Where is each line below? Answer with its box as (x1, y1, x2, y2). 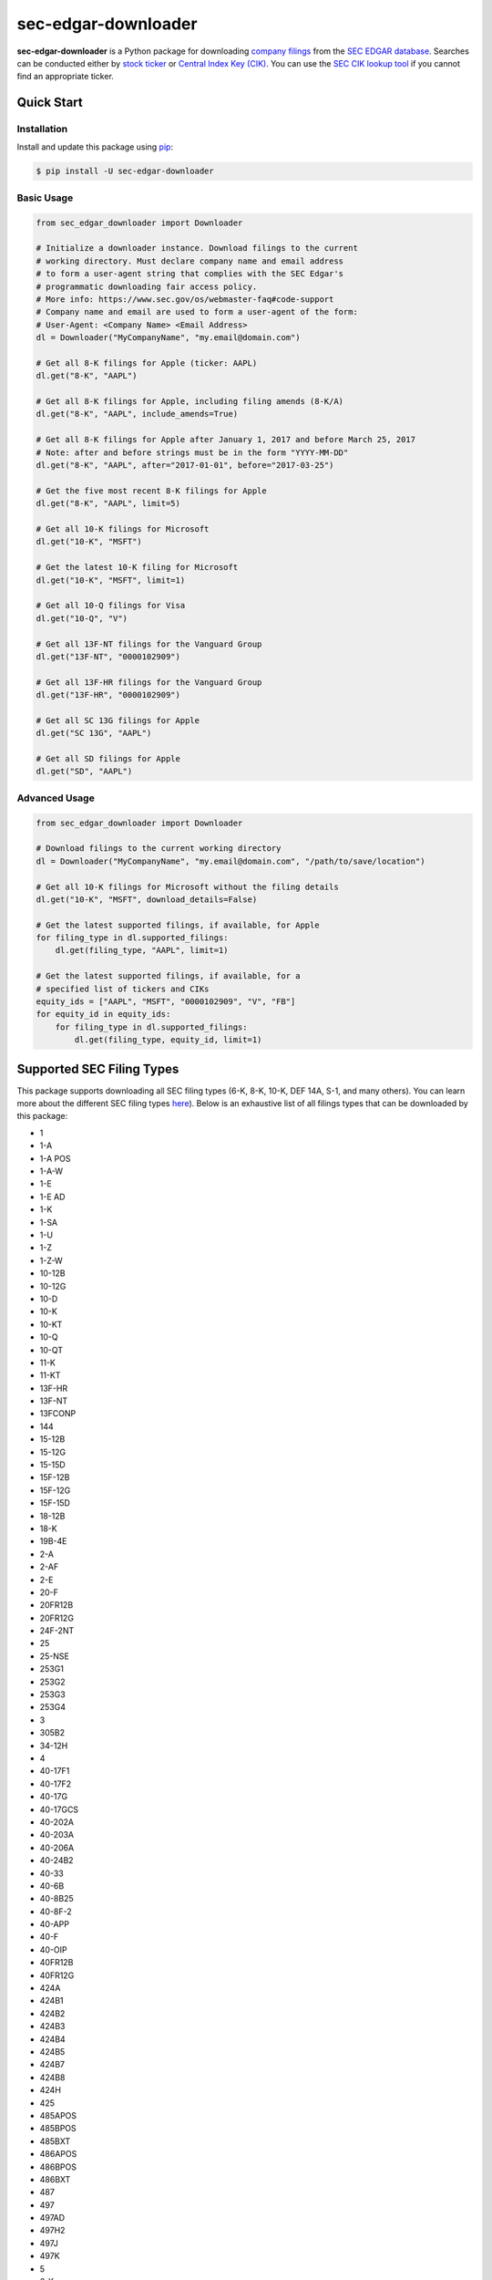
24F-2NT (39, 1625, 75, 1636)
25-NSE (39, 1651, 70, 1662)
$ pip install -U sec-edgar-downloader (36, 166, 214, 177)
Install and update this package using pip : (16, 141, 173, 152)
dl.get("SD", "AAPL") (36, 766, 133, 777)
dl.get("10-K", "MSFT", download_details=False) (36, 894, 258, 905)
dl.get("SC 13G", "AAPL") (36, 728, 152, 739)
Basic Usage (16, 192, 74, 204)
